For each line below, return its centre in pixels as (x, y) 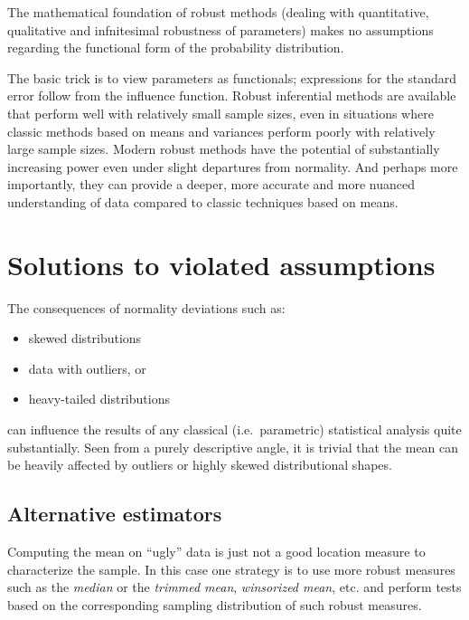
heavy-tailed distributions (99, 399)
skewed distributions (85, 338)
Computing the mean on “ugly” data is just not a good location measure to (216, 552)
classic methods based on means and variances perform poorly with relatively (221, 131)
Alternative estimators (115, 514)
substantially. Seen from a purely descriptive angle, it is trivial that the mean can (233, 447)
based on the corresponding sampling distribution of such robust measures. (215, 604)
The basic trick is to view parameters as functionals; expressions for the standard (232, 77)
